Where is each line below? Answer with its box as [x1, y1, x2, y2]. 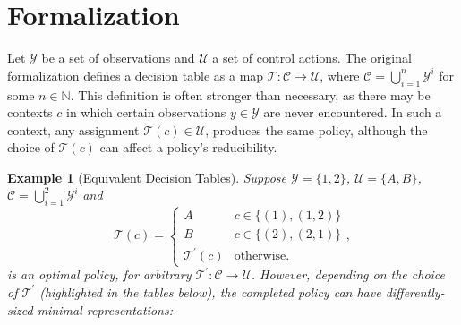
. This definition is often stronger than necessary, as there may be [70, 85, 431, 104]
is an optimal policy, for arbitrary [7, 265, 192, 284]
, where [320, 65, 360, 84]
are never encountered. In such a [263, 103, 442, 122]
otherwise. [234, 250, 290, 263]
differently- [385, 282, 445, 301]
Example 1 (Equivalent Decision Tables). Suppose [7, 167, 286, 186]
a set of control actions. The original [212, 48, 412, 67]
